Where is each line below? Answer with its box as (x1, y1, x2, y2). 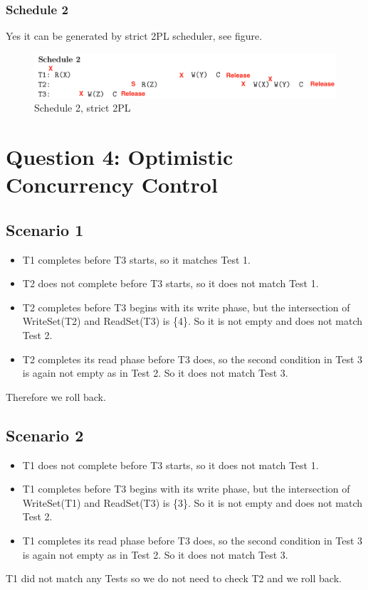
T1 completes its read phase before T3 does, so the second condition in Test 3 (22, 533, 363, 548)
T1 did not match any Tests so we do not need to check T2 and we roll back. (6, 571, 342, 586)
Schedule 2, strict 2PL (34, 100, 131, 115)
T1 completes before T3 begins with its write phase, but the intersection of (22, 481, 350, 496)
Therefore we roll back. (6, 389, 106, 404)
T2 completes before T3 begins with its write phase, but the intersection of (22, 299, 350, 314)
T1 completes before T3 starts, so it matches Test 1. (22, 252, 251, 267)
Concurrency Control (6, 170, 218, 199)
